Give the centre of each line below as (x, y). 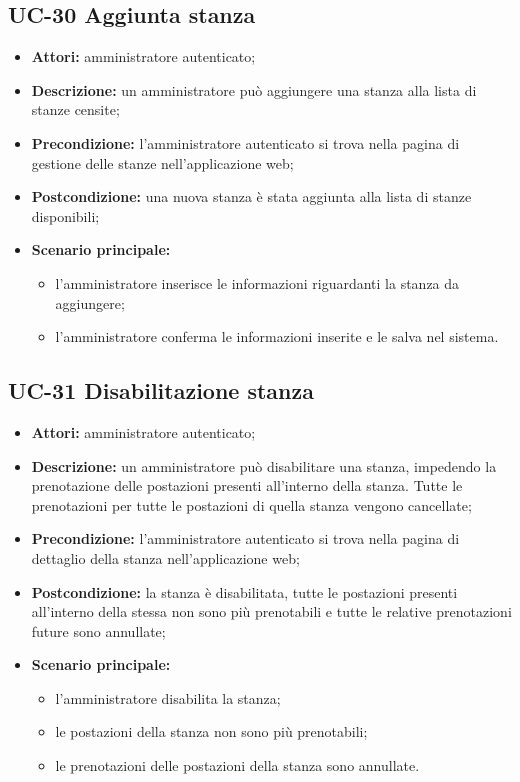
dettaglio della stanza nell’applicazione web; (165, 557)
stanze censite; (75, 109)
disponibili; (65, 215)
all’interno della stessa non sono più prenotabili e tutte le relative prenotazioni (271, 611)
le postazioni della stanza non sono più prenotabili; (211, 731)
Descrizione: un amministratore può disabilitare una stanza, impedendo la (264, 465)
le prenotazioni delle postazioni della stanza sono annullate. (237, 765)
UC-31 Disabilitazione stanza (161, 390)
